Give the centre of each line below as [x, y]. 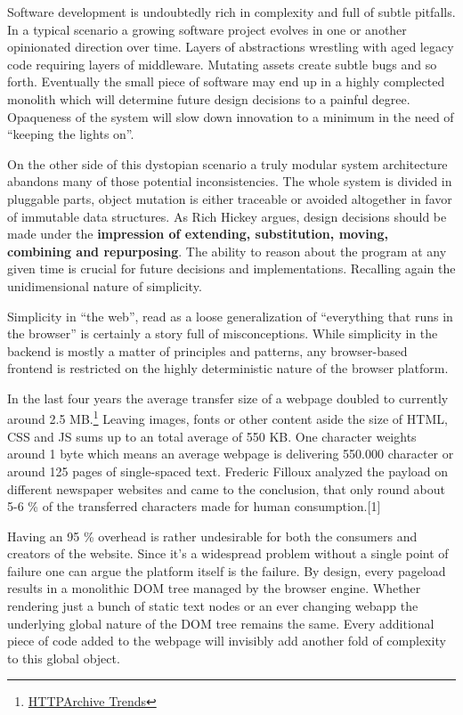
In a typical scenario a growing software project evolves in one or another [207, 29]
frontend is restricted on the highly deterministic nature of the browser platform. [228, 368]
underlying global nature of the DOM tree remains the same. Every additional [221, 623]
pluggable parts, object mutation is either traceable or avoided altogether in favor [230, 198]
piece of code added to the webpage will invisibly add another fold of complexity [227, 641]
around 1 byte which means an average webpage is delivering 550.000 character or [231, 454]
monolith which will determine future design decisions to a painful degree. [209, 98]
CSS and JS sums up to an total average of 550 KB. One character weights [212, 436]
